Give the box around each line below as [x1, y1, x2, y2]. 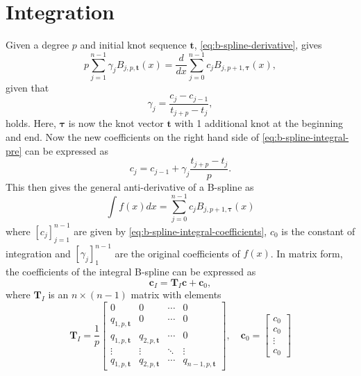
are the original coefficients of [115, 246, 240, 260]
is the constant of [281, 223, 355, 238]
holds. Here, [6, 116, 56, 130]
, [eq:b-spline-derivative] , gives [194, 37, 322, 52]
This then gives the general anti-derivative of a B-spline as [6, 179, 254, 194]
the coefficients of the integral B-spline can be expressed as [6, 264, 256, 278]
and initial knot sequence [80, 37, 187, 52]
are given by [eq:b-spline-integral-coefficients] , [74, 223, 267, 238]
